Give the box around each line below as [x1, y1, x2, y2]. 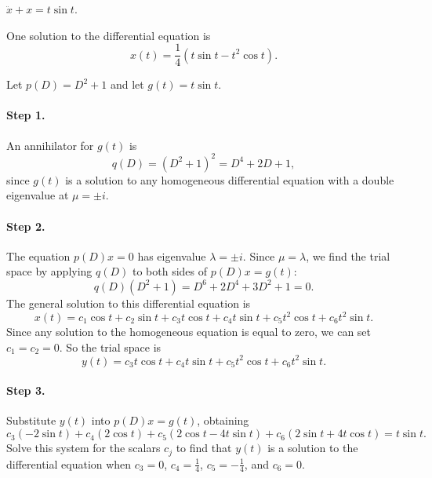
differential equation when [6, 455, 132, 472]
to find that [176, 440, 232, 456]
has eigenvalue [137, 247, 206, 264]
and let [110, 76, 144, 93]
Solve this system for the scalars [6, 440, 161, 456]
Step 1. [6, 107, 45, 123]
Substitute [6, 412, 56, 429]
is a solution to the [267, 440, 358, 456]
